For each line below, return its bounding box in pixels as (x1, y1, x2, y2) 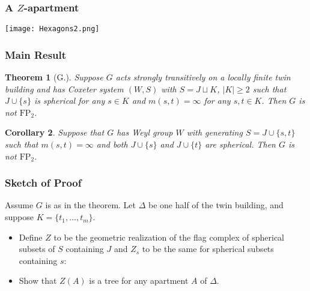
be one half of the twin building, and (148, 199, 284, 211)
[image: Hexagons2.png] (5, 25, 100, 34)
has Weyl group (117, 126, 173, 139)
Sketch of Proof (5, 175, 82, 190)
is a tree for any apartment (89, 274, 189, 287)
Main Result (5, 47, 67, 62)
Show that (19, 274, 57, 287)
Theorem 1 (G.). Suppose (5, 71, 103, 83)
